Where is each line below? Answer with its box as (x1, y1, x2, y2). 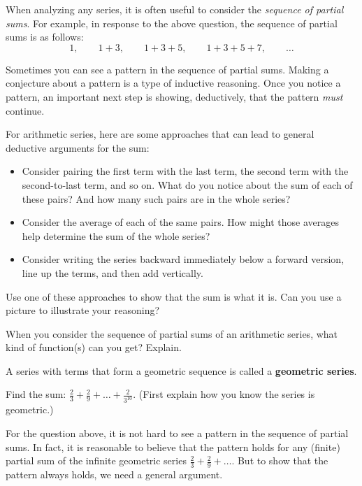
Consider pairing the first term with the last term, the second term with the (22, 164, 349, 178)
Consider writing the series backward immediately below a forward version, (22, 252, 345, 266)
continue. (6, 103, 45, 117)
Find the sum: (6, 387, 66, 401)
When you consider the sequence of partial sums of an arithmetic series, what (6, 326, 338, 341)
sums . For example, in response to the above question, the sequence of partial (6, 15, 338, 30)
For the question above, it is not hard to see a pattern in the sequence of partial (6, 425, 349, 440)
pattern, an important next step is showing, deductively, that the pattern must (6, 89, 343, 103)
